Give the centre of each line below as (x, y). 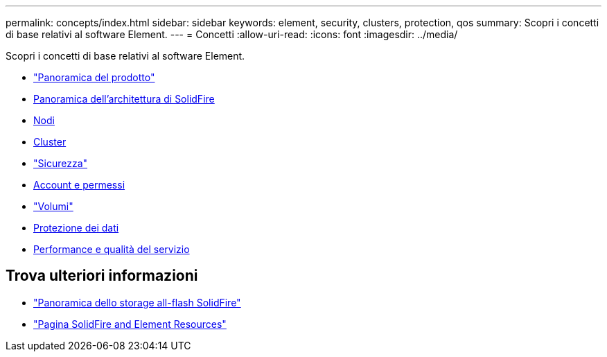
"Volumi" (53, 206)
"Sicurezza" (61, 163)
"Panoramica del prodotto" (94, 77)
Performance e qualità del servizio (112, 249)
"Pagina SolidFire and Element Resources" (130, 324)
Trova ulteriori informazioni (102, 276)
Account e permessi (79, 185)
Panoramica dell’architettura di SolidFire (124, 99)
